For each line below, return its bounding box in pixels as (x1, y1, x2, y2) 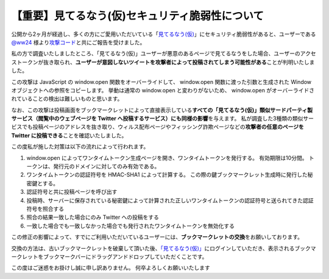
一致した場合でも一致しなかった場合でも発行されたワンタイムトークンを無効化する (26, 222, 235, 229)
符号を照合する (26, 205, 64, 212)
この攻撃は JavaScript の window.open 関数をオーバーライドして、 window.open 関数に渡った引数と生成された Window (11, 78, 312, 85)
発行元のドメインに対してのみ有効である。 (52, 163, 160, 170)
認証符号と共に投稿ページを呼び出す (26, 188, 118, 196)
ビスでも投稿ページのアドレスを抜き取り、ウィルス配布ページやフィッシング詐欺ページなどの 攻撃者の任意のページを (11, 123, 305, 131)
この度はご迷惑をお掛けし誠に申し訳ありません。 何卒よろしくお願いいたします (11, 264, 210, 272)
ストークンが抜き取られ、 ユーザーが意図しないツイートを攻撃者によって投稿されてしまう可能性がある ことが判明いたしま (11, 58, 315, 66)
